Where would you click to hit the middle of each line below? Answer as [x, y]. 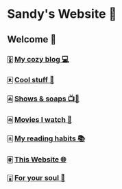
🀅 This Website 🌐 [37, 160]
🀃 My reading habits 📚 [46, 138]
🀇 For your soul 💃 [36, 178]
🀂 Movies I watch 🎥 [39, 120]
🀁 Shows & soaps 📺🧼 [44, 99]
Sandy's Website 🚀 [62, 14]
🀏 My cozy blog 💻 [38, 59]
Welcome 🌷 [32, 39]
